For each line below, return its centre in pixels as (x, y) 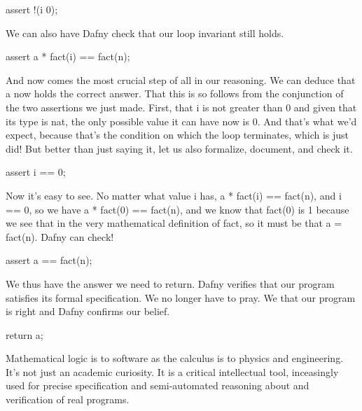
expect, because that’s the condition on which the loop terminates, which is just (177, 135)
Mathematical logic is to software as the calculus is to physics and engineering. (175, 358)
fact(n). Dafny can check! (60, 236)
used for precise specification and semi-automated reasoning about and (158, 385)
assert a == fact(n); (49, 260)
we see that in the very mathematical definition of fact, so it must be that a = (174, 223)
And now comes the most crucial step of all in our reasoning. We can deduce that (181, 79)
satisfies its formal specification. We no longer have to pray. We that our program (181, 297)
